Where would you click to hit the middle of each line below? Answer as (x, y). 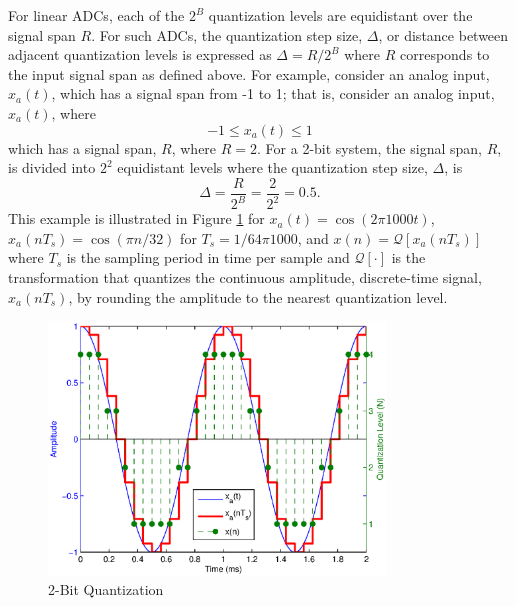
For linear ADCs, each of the (96, 15)
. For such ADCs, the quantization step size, (227, 34)
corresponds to (444, 54)
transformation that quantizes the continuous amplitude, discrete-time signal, (245, 276)
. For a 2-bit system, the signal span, (369, 147)
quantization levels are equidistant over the (340, 15)
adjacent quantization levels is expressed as (140, 54)
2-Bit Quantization (106, 589)
